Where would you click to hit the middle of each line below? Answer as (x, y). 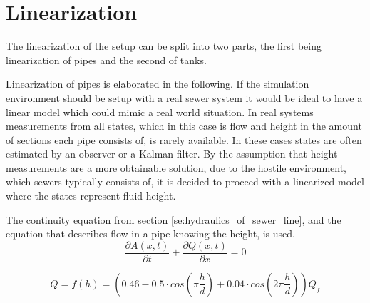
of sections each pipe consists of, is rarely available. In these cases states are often (184, 139)
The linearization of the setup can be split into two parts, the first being (164, 46)
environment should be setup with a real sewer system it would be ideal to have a (184, 97)
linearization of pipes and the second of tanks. (106, 60)
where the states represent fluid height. (91, 196)
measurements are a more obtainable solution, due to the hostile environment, (176, 167)
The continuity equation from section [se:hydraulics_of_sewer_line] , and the (174, 219)
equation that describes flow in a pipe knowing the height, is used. (150, 233)
